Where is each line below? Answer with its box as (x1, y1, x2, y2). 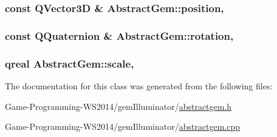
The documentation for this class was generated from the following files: (5, 79, 273, 92)
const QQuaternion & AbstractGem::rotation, (5, 28, 234, 43)
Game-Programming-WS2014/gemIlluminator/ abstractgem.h (5, 100, 232, 112)
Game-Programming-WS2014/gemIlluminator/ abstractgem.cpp (5, 120, 241, 133)
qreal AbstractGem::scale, (5, 56, 134, 71)
